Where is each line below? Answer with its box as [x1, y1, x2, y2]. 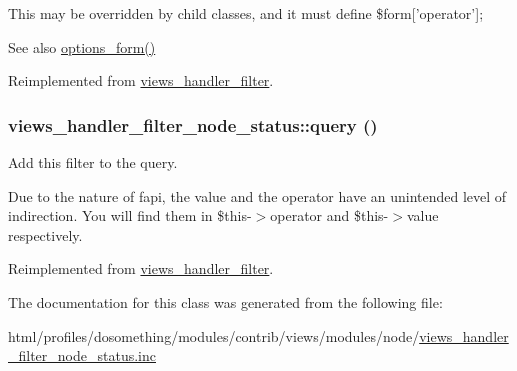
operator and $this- [270, 205, 389, 226]
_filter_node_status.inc [8, 345, 156, 366]
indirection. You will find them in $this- [8, 205, 252, 226]
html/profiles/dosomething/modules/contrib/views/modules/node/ [8, 325, 420, 346]
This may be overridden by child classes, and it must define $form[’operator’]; [8, 3, 484, 23]
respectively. [8, 224, 83, 245]
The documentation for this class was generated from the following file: [8, 291, 443, 312]
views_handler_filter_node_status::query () [8, 112, 378, 137]
